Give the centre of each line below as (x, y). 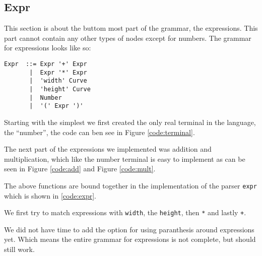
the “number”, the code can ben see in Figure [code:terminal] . (100, 132)
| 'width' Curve (58, 81)
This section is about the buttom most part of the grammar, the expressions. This (131, 28)
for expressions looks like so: (48, 48)
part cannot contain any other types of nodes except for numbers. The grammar (128, 38)
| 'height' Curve (60, 89)
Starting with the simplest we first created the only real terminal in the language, (130, 122)
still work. (19, 249)
